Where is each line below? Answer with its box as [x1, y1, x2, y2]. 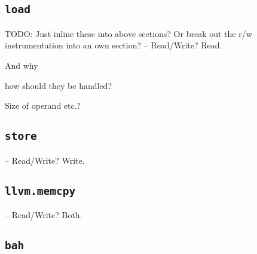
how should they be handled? [5, 79, 112, 91]
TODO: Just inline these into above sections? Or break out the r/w [5, 27, 252, 39]
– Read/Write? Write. [5, 154, 85, 166]
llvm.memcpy [5, 184, 76, 197]
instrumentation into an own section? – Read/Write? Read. [5, 39, 222, 51]
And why [5, 59, 38, 71]
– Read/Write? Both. [5, 208, 82, 221]
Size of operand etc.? [5, 99, 81, 112]
